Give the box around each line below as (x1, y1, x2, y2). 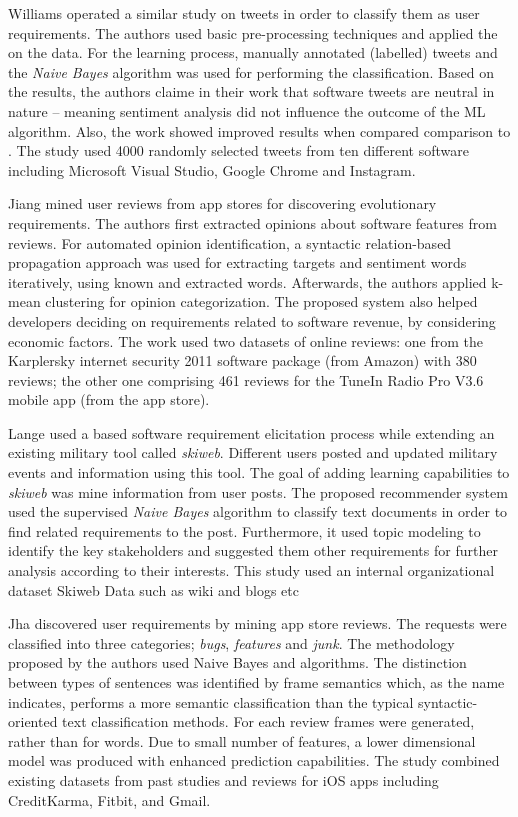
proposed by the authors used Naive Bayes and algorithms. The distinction (8, 652, 467, 673)
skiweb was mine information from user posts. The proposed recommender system (8, 481, 508, 502)
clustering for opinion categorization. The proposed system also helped (45, 291, 478, 312)
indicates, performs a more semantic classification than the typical (8, 691, 414, 712)
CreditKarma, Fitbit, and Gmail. (8, 789, 211, 810)
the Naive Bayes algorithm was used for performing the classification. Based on (8, 61, 494, 82)
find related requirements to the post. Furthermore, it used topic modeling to (8, 520, 481, 541)
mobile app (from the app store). (8, 389, 210, 410)
